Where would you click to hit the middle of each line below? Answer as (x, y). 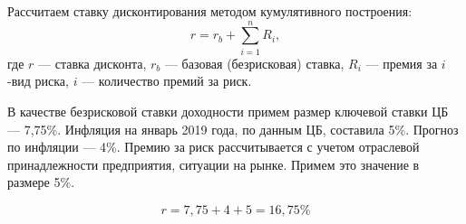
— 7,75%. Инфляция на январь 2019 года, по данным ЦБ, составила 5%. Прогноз (233, 129)
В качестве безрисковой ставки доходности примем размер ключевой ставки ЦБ (228, 111)
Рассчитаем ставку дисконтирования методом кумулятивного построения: (210, 11)
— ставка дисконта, (92, 63)
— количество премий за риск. (167, 81)
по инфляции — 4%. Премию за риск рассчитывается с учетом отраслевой (214, 147)
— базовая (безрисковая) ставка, (254, 63)
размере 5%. (41, 182)
